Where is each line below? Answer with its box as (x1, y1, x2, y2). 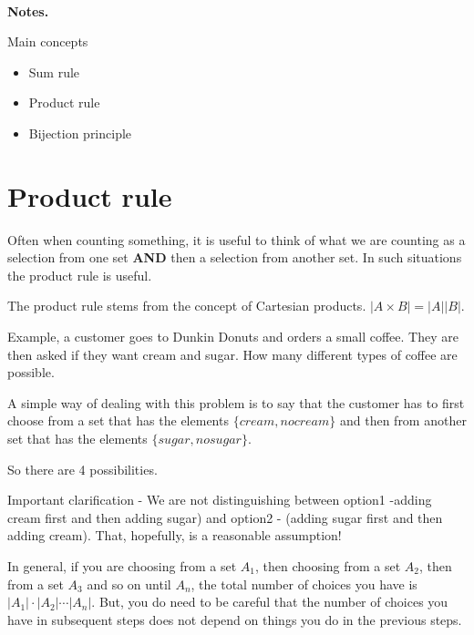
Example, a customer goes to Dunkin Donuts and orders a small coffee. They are (7, 327, 459, 346)
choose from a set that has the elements (7, 411, 229, 430)
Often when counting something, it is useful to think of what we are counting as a (7, 230, 466, 249)
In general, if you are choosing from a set (7, 557, 237, 575)
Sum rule (28, 62, 80, 81)
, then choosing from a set (254, 557, 401, 575)
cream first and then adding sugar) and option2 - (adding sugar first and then (7, 507, 443, 527)
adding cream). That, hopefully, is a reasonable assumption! (7, 526, 342, 545)
